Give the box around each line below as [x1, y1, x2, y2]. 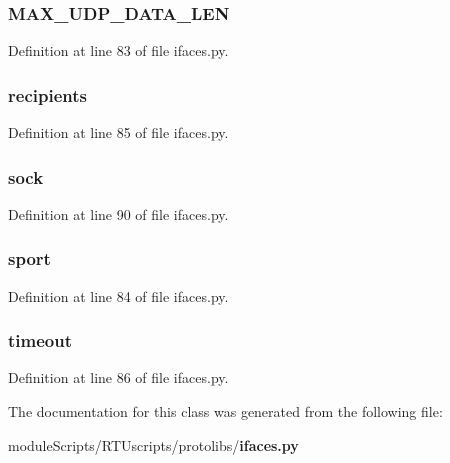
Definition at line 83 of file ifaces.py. [8, 40, 229, 61]
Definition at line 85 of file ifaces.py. [8, 122, 229, 143]
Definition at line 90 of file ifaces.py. [8, 203, 229, 224]
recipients [8, 82, 87, 107]
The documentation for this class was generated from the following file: [8, 401, 443, 422]
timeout [8, 328, 72, 353]
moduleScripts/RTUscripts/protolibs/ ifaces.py [8, 434, 299, 455]
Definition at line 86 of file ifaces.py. [8, 367, 229, 388]
